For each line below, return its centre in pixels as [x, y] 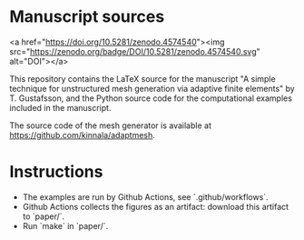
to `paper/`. [44, 216]
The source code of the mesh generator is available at [110, 125]
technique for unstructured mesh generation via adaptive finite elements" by [152, 88]
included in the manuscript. [60, 107]
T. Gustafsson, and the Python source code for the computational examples [151, 98]
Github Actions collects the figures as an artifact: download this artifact [155, 206]
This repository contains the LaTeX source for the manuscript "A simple [142, 78]
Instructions [56, 172]
